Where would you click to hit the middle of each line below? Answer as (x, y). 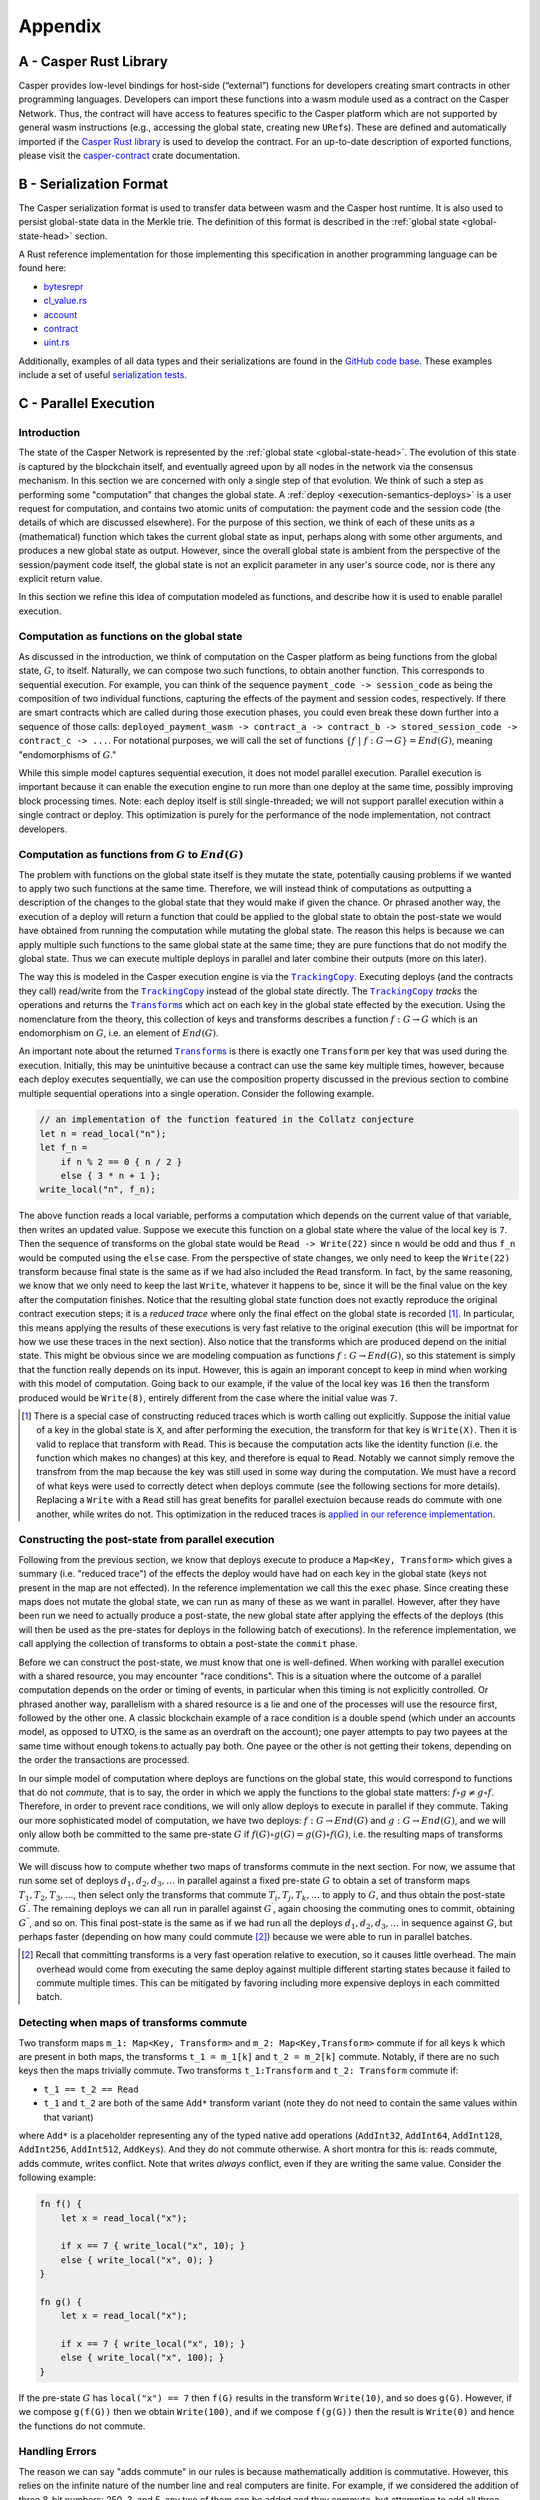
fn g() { (61, 2301)
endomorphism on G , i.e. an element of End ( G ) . (118, 1032)
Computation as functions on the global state (130, 637)
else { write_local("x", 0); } (137, 2259)
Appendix (60, 26)
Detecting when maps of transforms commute (133, 2023)
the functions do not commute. (82, 2426)
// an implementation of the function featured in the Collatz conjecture (227, 1119)
